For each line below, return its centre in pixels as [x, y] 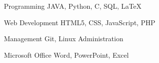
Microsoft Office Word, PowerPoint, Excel [66, 55]
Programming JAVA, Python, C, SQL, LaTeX [73, 6]
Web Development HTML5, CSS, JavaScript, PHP [80, 22]
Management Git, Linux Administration [64, 39]
